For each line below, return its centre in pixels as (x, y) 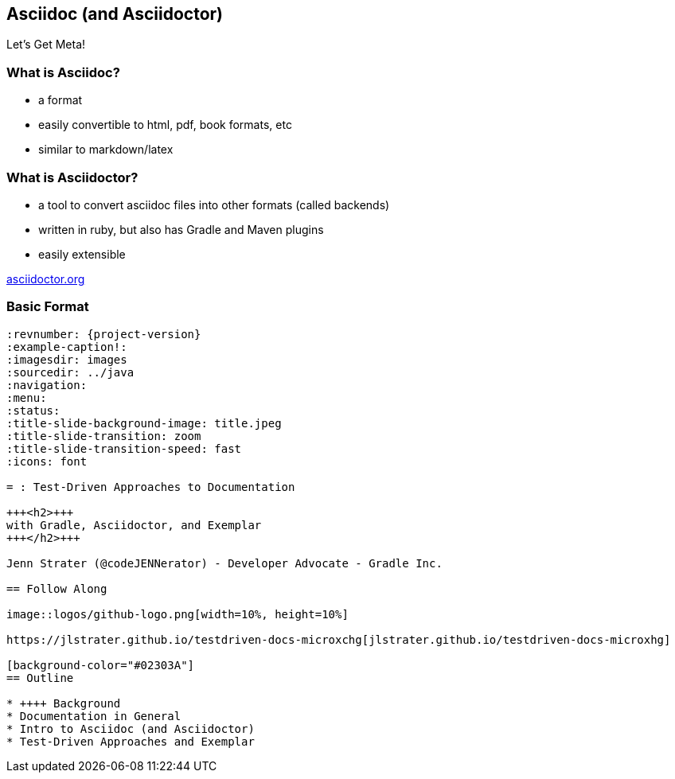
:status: (33, 410)
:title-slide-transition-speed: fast (124, 448)
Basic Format (48, 307)
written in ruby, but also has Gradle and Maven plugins (181, 229)
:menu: (27, 397)
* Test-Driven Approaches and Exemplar (131, 741)
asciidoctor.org (46, 278)
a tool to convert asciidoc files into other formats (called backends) (214, 204)
